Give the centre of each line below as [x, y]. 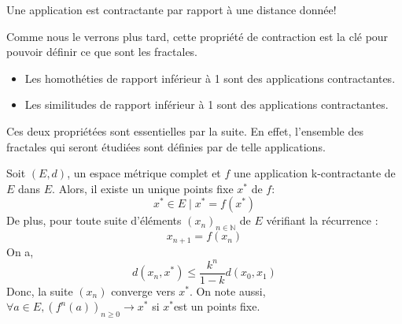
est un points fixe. [217, 306]
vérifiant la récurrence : [322, 220]
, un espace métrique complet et [144, 173]
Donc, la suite [40, 290]
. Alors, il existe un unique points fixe [143, 188]
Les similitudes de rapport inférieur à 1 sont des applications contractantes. [207, 104]
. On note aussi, [227, 290]
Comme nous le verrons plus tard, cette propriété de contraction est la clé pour [197, 36]
